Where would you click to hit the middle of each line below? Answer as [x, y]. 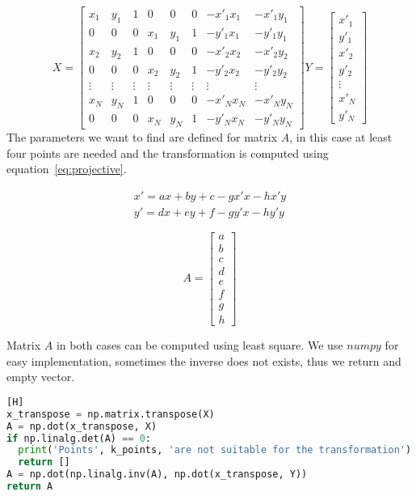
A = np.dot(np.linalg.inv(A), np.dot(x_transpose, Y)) [157, 475]
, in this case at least [341, 137]
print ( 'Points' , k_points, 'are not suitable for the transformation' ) [215, 450]
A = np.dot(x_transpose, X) [82, 426]
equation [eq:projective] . [67, 169]
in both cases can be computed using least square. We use [200, 345]
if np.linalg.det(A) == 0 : [79, 438]
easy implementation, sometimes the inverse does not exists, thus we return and [204, 360]
